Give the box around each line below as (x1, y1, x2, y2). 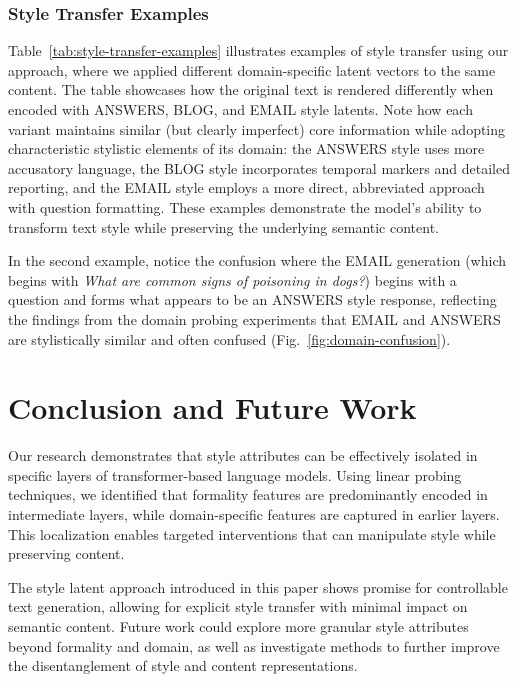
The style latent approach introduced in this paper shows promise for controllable (8, 576, 508, 597)
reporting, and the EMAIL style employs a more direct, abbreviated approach (8, 177, 485, 198)
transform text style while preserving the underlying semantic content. (8, 216, 440, 237)
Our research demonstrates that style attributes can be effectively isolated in (8, 445, 478, 466)
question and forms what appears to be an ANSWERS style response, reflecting (8, 289, 497, 310)
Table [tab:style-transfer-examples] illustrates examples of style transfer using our (8, 40, 509, 61)
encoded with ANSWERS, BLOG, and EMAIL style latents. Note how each (8, 99, 473, 119)
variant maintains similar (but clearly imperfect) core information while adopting (8, 118, 506, 139)
